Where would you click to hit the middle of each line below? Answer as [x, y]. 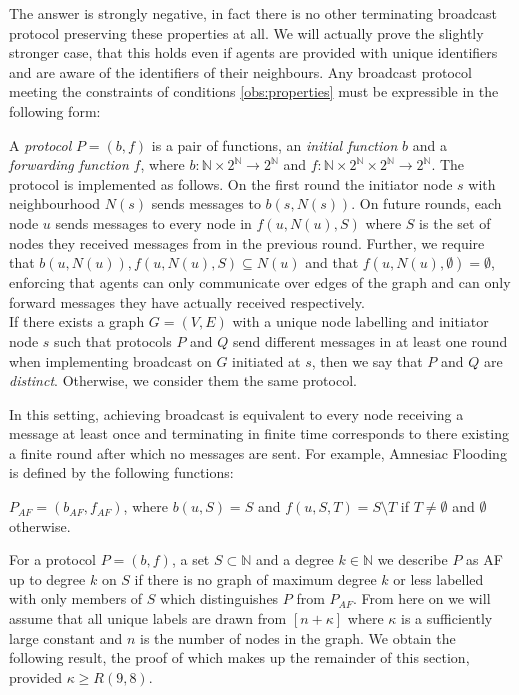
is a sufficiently [447, 618]
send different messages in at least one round [370, 340]
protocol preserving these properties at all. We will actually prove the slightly [246, 32]
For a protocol [53, 559]
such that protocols [113, 340]
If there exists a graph [77, 321]
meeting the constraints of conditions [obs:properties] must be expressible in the [254, 91]
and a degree [295, 559]
